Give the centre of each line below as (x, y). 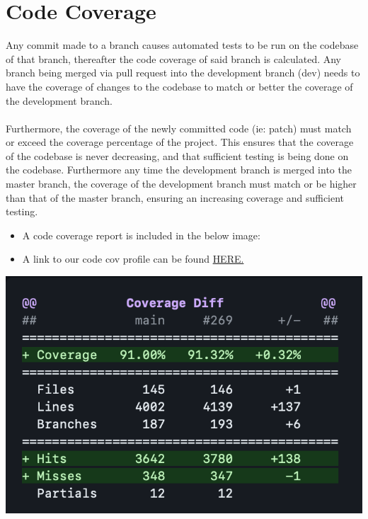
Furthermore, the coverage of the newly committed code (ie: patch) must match (179, 128)
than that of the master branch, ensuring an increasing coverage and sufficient (175, 197)
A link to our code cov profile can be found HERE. (133, 259)
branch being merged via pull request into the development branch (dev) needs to (183, 73)
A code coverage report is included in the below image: (141, 235)
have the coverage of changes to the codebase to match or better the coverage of (179, 86)
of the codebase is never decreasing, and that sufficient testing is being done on (177, 155)
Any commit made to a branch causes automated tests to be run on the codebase (182, 45)
